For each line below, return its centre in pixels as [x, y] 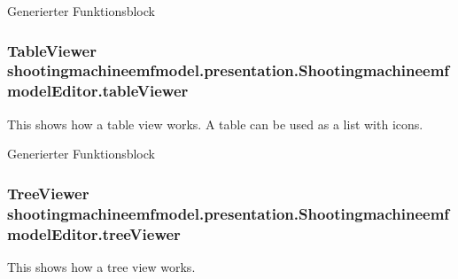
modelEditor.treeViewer [94, 233]
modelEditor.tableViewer [98, 91]
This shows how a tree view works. [101, 266]
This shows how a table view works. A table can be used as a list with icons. [215, 124]
